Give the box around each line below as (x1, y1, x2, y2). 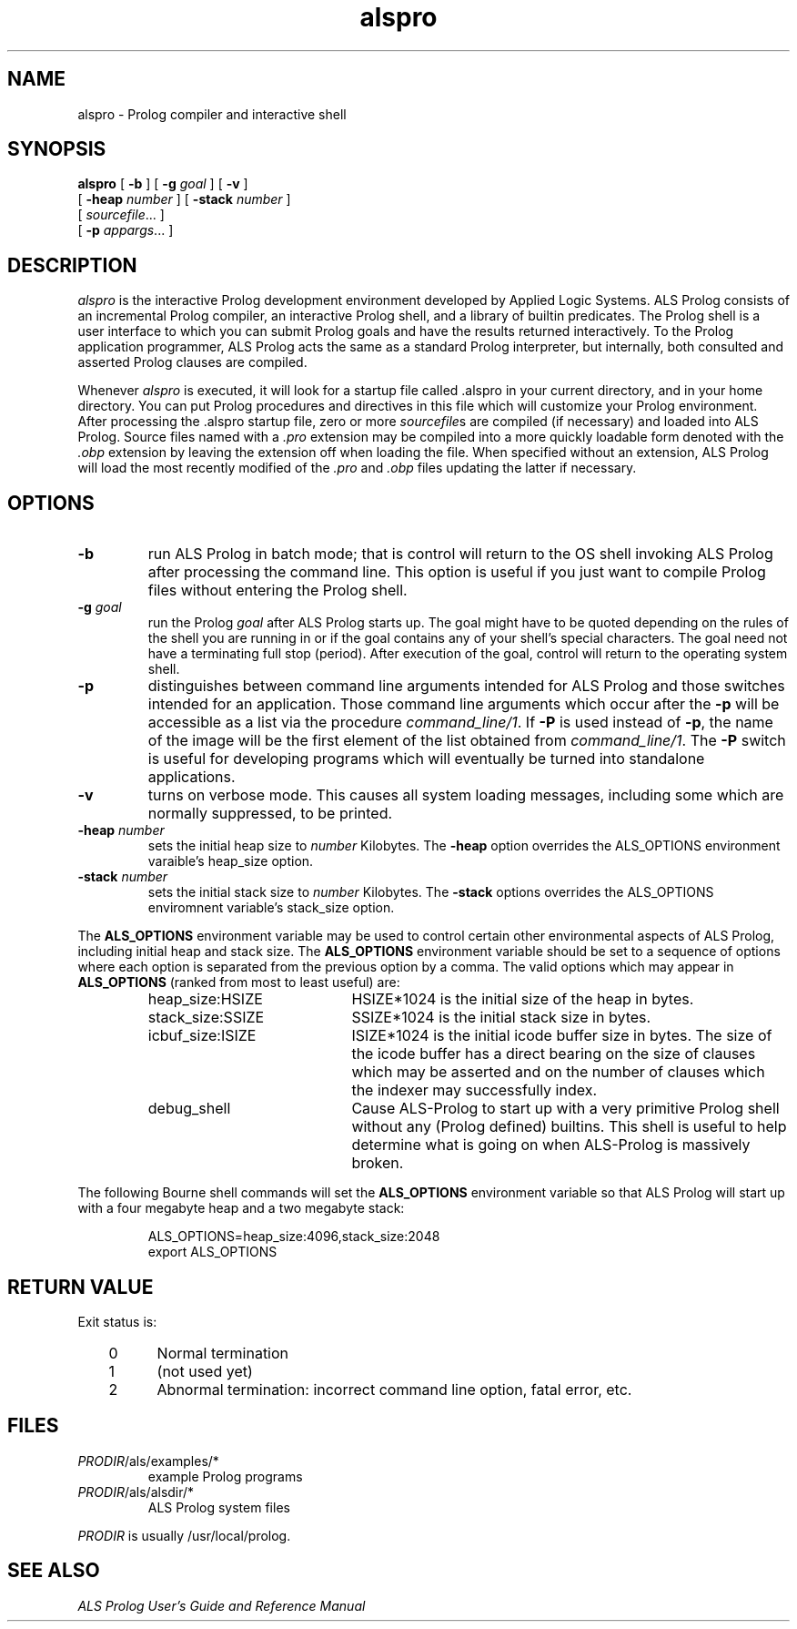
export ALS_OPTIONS (147, 1244, 277, 1260)
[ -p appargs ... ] (77, 222, 174, 239)
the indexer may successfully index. (351, 1081, 598, 1100)
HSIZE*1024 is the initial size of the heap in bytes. (351, 990, 694, 1009)
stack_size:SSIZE (147, 1008, 265, 1027)
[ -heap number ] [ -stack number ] (77, 191, 291, 208)
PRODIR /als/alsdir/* (77, 1483, 195, 1500)
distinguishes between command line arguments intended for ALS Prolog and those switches (147, 677, 785, 696)
